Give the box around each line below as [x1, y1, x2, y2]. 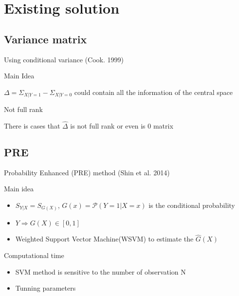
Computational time [4, 250, 64, 260]
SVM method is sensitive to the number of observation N [15, 266, 186, 277]
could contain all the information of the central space [74, 87, 233, 97]
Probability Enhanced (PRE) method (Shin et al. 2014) [4, 167, 170, 177]
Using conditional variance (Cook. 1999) [4, 54, 124, 64]
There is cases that [4, 121, 60, 131]
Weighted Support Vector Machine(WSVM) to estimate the [15, 234, 194, 244]
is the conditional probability [148, 200, 235, 210]
